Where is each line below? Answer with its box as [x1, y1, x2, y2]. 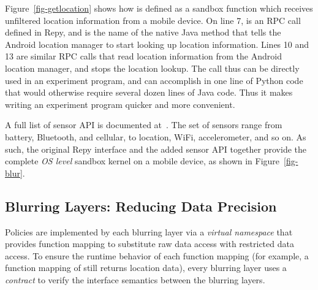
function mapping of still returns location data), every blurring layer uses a [5, 261, 287, 274]
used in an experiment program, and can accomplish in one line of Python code [5, 74, 303, 86]
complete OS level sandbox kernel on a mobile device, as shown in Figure [5, 155, 280, 167]
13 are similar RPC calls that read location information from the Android [5, 50, 282, 63]
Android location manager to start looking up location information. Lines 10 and [5, 37, 309, 50]
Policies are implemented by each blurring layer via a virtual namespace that [5, 225, 293, 238]
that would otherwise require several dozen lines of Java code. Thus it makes [5, 86, 293, 99]
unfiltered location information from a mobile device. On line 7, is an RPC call [5, 13, 301, 26]
